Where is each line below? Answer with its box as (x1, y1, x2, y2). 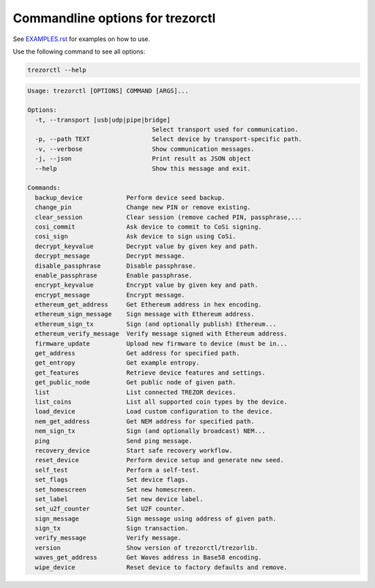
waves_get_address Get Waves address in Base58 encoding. (35, 553, 262, 562)
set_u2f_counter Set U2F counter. (35, 505, 185, 513)
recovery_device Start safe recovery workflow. (35, 446, 233, 455)
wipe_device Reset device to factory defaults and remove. (35, 563, 288, 571)
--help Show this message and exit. (35, 164, 251, 172)
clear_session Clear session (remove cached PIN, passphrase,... (35, 213, 302, 221)
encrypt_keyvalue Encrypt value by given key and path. (35, 281, 258, 289)
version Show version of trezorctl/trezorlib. (35, 544, 258, 552)
